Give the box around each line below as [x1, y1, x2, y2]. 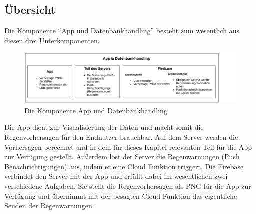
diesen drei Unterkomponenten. [4, 35, 100, 45]
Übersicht [4, 2, 56, 17]
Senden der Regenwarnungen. [4, 200, 94, 211]
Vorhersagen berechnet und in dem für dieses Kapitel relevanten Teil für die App [4, 141, 252, 152]
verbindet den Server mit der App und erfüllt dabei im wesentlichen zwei [4, 171, 228, 181]
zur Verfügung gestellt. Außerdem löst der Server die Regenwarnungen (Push [4, 151, 240, 162]
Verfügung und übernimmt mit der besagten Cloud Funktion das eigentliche [4, 190, 237, 201]
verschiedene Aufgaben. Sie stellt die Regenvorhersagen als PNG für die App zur [4, 181, 251, 191]
